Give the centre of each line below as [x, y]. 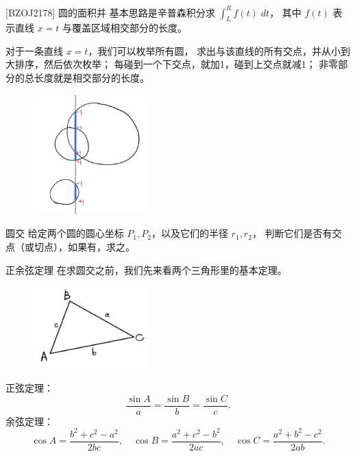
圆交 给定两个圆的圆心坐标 [65, 233]
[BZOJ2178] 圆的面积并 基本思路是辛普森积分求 [110, 12]
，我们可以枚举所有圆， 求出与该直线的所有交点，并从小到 [219, 50]
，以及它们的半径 [189, 233]
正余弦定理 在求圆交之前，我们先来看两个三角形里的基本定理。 [146, 269]
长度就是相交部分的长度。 [91, 78]
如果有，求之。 [101, 246]
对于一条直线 [34, 50]
